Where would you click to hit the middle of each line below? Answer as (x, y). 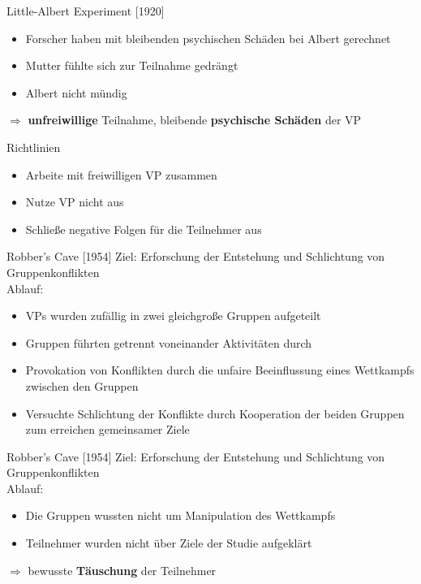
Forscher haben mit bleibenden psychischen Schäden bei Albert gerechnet (208, 38)
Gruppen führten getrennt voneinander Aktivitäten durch (169, 342)
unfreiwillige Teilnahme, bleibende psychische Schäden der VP (195, 120)
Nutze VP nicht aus (75, 202)
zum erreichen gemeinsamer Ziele (107, 429)
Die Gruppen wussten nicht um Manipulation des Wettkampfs (180, 515)
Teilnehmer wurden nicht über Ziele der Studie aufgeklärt (169, 543)
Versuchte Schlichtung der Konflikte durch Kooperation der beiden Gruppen (215, 413)
